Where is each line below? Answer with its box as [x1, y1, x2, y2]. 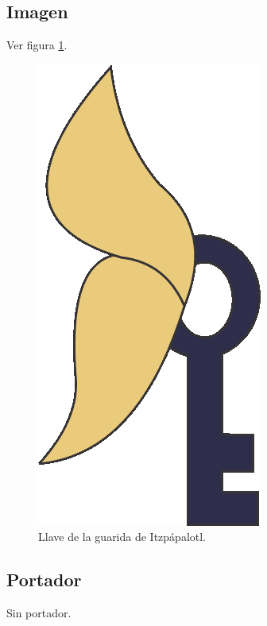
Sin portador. [6, 605, 72, 621]
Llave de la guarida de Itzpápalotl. [38, 528, 207, 545]
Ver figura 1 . [6, 37, 68, 53]
